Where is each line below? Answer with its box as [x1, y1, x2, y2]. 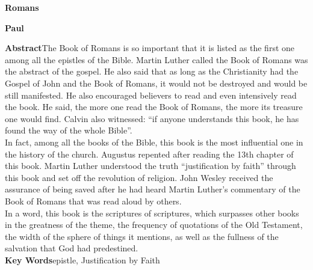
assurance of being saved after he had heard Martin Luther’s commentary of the [5, 183, 300, 195]
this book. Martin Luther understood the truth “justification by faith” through [5, 159, 296, 172]
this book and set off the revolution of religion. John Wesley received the [5, 171, 273, 183]
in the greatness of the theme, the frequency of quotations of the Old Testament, [5, 218, 303, 231]
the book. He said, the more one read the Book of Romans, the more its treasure [5, 100, 303, 113]
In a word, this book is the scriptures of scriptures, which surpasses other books [5, 206, 299, 219]
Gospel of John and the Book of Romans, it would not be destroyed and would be [5, 76, 308, 89]
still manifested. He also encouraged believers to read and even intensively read [5, 88, 297, 101]
